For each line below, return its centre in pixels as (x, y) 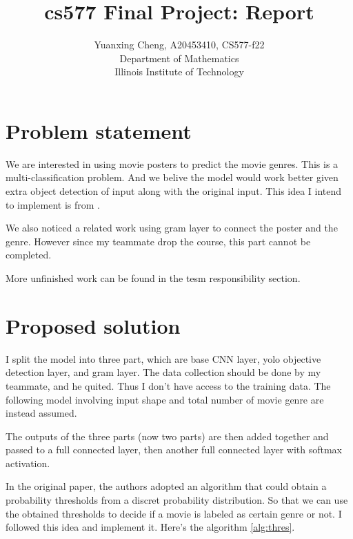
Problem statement (99, 130)
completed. (29, 255)
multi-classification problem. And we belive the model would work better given (172, 177)
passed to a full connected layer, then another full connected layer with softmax (174, 450)
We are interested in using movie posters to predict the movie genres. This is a (172, 163)
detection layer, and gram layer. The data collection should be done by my (163, 372)
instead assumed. (41, 413)
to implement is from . (53, 204)
